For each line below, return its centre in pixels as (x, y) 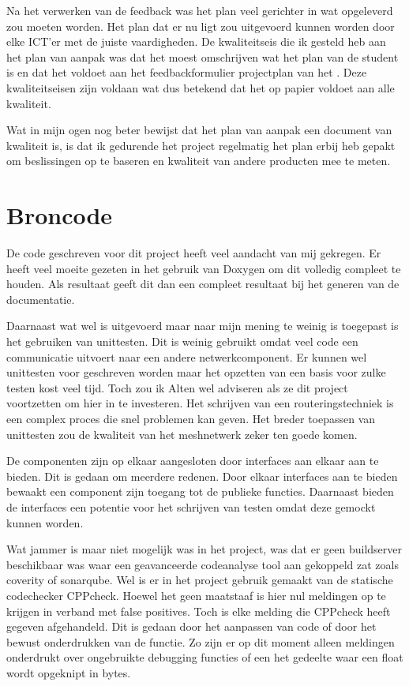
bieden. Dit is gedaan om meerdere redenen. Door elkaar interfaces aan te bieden (202, 476)
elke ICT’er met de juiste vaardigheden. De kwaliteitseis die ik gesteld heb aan (196, 41)
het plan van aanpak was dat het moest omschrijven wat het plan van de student (203, 56)
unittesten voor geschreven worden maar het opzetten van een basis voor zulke (196, 372)
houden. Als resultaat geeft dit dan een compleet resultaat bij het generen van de (203, 284)
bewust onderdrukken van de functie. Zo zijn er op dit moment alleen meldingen (201, 641)
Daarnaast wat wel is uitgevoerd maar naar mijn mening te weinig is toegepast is (203, 326)
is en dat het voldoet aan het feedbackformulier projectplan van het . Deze (187, 72)
